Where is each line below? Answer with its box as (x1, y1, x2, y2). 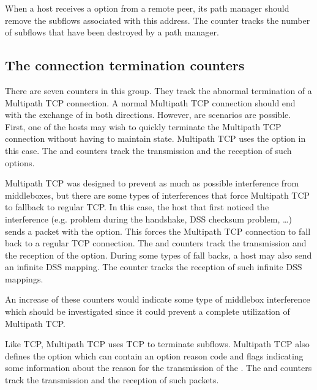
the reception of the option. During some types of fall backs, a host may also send (5, 248, 312, 261)
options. (5, 156, 35, 169)
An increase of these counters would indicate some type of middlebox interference (5, 293, 310, 306)
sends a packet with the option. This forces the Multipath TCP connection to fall (5, 224, 311, 237)
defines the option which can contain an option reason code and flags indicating (5, 349, 304, 362)
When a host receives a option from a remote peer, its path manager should (5, 2, 289, 14)
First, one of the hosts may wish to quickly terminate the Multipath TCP (5, 120, 282, 133)
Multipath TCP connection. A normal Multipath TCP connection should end (5, 96, 296, 109)
